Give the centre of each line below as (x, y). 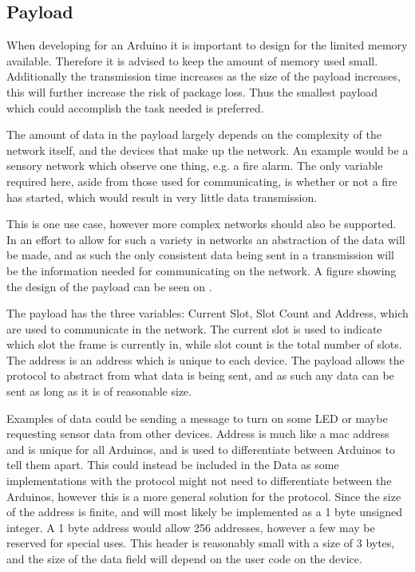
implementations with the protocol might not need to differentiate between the (199, 481)
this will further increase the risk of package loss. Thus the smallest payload (192, 91)
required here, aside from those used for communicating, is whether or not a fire (202, 181)
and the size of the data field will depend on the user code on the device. (184, 559)
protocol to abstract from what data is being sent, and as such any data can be (200, 375)
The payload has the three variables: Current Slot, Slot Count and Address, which (207, 313)
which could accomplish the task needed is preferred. (135, 107)
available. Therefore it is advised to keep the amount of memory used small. (192, 60)
